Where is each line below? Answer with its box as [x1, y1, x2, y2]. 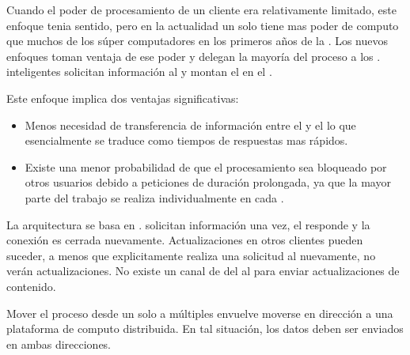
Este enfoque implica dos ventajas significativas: [6, 89, 239, 106]
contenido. [6, 278, 56, 294]
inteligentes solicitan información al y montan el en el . [6, 63, 272, 80]
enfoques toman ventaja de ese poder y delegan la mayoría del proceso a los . [6, 47, 381, 64]
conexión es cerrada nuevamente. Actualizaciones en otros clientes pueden [6, 232, 363, 248]
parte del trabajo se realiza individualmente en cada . [25, 189, 284, 206]
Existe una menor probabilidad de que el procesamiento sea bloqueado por [25, 158, 387, 175]
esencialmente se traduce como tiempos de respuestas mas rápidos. [25, 132, 348, 149]
